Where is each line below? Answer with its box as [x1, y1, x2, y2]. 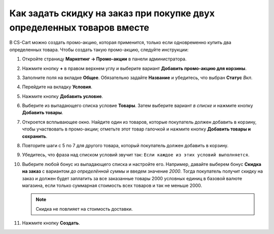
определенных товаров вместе [9, 22, 150, 33]
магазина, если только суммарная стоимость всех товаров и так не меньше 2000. [22, 182, 202, 188]
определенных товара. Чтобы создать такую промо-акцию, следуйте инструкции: [9, 46, 189, 53]
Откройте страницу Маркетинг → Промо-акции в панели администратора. [22, 56, 187, 62]
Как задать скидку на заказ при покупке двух [9, 8, 215, 19]
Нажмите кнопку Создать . [22, 220, 81, 226]
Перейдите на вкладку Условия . [22, 84, 92, 90]
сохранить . [22, 133, 48, 139]
